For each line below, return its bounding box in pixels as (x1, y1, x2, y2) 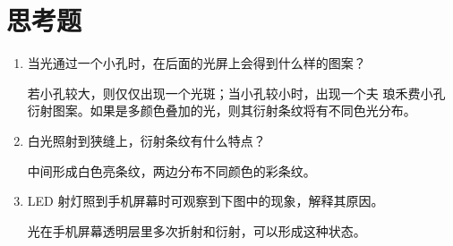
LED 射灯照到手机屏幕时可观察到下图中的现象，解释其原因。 (27, 191, 384, 210)
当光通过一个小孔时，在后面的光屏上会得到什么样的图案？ (27, 54, 366, 72)
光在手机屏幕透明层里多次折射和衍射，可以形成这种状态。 (27, 221, 366, 240)
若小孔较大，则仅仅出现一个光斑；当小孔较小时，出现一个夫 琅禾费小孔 (27, 83, 446, 102)
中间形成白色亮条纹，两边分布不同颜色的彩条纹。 (27, 161, 316, 180)
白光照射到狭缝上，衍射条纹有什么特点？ (27, 131, 266, 149)
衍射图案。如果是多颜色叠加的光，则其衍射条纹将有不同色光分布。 (27, 101, 416, 120)
